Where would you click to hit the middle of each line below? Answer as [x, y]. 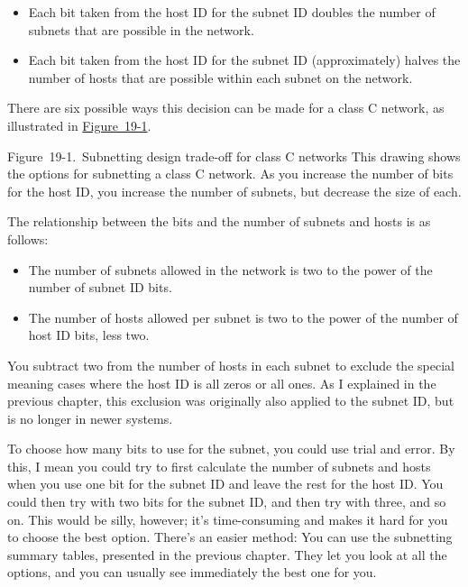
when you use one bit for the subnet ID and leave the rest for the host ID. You [225, 484]
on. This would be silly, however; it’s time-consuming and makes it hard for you [228, 519]
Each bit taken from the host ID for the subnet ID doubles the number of [232, 12]
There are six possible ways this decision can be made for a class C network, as [226, 108]
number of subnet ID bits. [100, 287]
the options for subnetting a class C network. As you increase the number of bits [230, 174]
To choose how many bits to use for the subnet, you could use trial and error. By [231, 449]
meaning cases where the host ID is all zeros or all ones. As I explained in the [222, 383]
